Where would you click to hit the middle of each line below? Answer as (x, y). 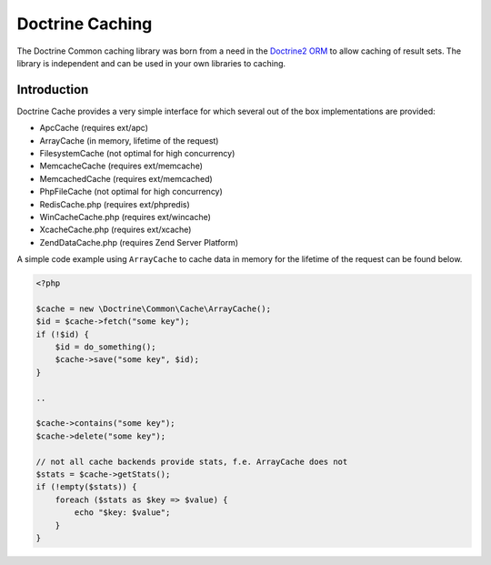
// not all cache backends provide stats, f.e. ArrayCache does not (192, 461)
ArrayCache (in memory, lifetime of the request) (129, 140)
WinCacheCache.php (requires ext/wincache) (125, 217)
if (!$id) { (63, 334)
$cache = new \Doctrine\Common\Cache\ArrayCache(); (154, 308)
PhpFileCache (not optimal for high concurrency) (131, 192)
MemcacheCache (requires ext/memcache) (121, 166)
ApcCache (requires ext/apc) (94, 128)
